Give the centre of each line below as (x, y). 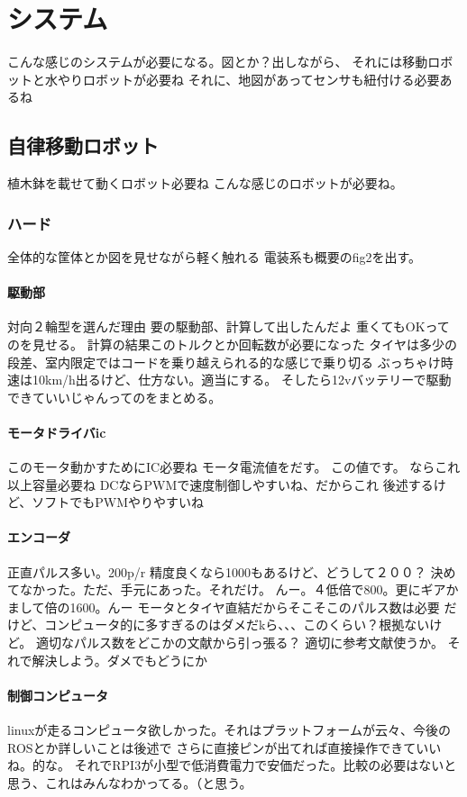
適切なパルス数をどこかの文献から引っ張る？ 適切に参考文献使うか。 (239, 643)
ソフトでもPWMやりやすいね (118, 502)
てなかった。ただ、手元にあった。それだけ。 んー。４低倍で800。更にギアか (233, 589)
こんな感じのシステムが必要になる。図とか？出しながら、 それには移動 (218, 62)
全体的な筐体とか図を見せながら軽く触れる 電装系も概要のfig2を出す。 (215, 256)
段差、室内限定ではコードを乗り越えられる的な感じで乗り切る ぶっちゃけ (224, 362)
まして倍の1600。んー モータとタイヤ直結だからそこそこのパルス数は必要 (224, 607)
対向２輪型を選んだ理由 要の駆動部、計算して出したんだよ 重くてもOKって (229, 326)
